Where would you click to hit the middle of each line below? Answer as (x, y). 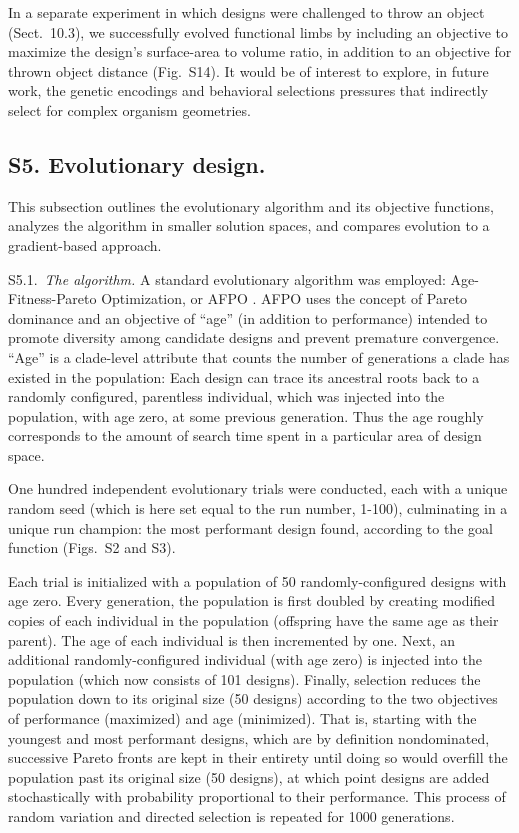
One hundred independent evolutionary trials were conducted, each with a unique (258, 488)
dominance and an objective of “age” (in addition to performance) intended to (248, 317)
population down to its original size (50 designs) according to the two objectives (253, 698)
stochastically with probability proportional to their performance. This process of (257, 796)
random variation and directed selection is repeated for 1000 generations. (231, 815)
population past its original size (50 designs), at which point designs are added (249, 776)
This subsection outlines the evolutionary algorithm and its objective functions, (251, 205)
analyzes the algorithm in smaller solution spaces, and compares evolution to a (249, 225)
